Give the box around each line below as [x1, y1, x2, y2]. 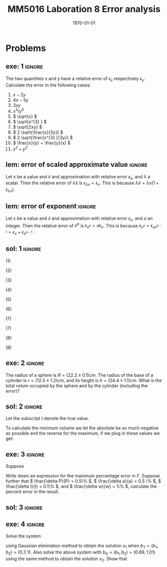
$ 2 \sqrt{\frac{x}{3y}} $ [12, 129, 64, 135]
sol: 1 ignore [5, 244, 41, 253]
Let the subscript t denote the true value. [5, 415, 89, 421]
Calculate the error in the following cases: [5, 82, 91, 88]
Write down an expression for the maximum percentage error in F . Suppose [5, 473, 161, 479]
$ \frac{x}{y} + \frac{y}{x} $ [12, 140, 71, 146]
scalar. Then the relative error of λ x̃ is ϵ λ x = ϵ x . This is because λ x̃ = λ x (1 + [5, 180, 160, 187]
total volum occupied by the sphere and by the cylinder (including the [5, 383, 148, 389]
